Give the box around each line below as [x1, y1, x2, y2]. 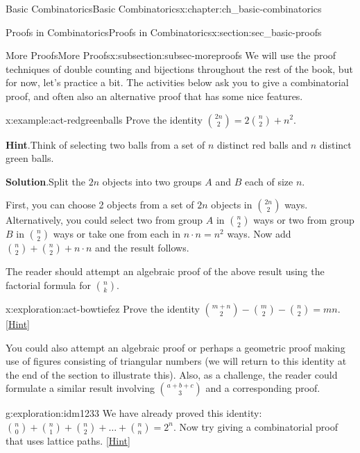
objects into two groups [102, 174, 202, 188]
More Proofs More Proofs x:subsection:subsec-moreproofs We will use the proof [6, 48, 336, 63]
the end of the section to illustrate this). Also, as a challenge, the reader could [6, 367, 338, 381]
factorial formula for [6, 277, 92, 292]
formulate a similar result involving [6, 381, 155, 395]
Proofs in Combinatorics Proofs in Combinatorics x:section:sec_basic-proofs [6, 24, 322, 39]
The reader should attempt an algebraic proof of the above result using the [6, 264, 325, 279]
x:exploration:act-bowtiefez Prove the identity [6, 301, 200, 315]
